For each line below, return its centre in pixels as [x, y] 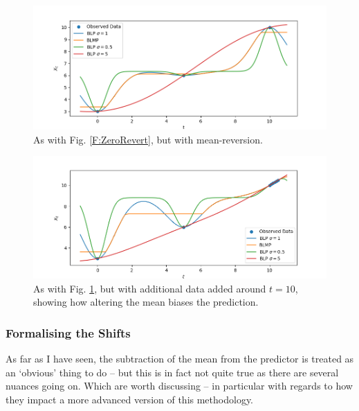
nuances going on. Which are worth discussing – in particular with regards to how [179, 386]
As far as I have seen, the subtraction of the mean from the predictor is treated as [180, 359]
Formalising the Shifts [68, 332]
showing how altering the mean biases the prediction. [146, 302]
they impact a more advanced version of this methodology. [130, 399]
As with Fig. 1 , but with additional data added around [150, 288]
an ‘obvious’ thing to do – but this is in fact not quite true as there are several [172, 372]
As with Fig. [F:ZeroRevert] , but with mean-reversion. [148, 139]
